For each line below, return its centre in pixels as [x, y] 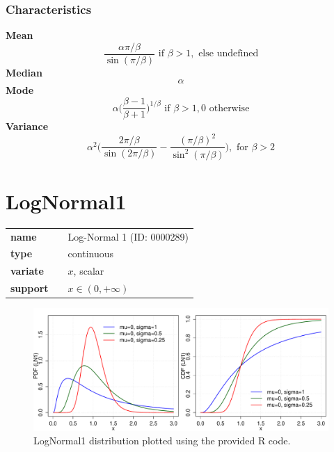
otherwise [229, 108]
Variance [27, 126]
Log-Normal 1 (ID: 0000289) [128, 236]
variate [27, 271]
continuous [91, 253]
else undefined [229, 54]
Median [24, 72]
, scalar [89, 271]
